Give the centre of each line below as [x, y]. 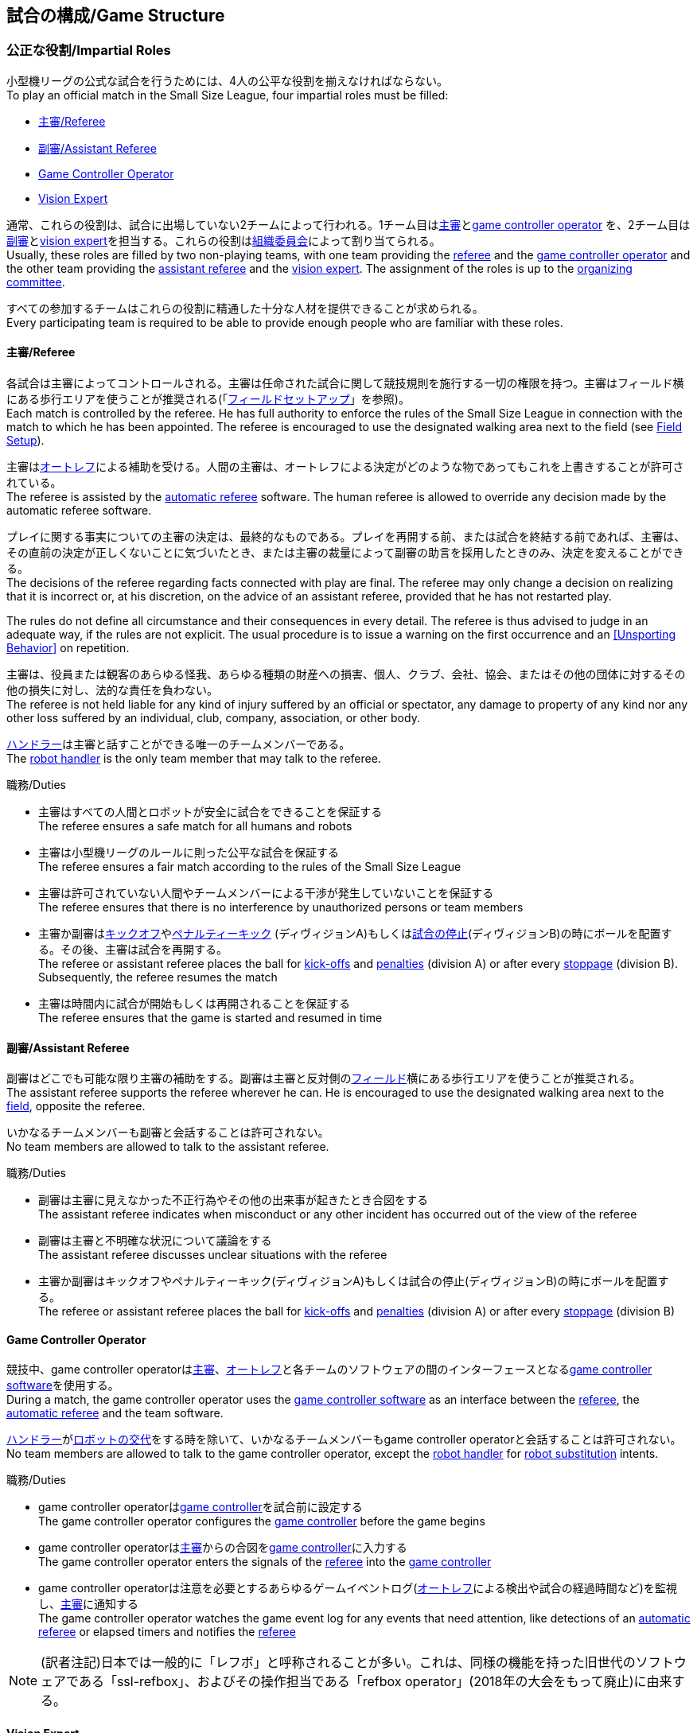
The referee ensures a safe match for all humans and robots [195, 826]
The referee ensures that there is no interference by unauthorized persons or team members [281, 907]
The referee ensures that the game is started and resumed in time [210, 1018]
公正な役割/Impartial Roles [89, 51]
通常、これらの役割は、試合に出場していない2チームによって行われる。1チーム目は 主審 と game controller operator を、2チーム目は [348, 224]
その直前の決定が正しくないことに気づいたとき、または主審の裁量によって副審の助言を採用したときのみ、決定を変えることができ [345, 553]
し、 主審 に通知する [88, 1604]
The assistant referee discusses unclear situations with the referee [213, 1255]
